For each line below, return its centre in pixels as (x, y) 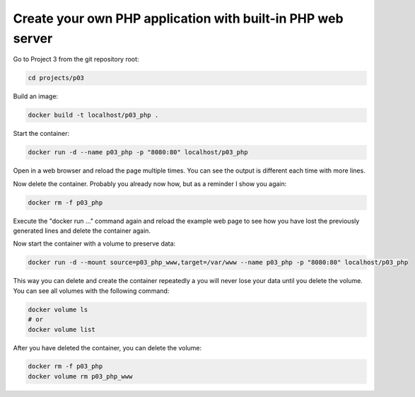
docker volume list (62, 329)
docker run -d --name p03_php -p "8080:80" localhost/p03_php (138, 153)
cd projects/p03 (56, 78)
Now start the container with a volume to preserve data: (94, 243)
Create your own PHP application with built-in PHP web (178, 18)
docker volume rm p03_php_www (80, 376)
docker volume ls (58, 309)
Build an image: (36, 96)
